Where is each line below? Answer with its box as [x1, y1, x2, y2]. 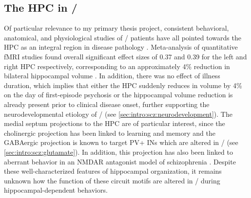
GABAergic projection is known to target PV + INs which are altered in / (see [4, 137, 238, 147]
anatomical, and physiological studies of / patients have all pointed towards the [4, 32, 241, 42]
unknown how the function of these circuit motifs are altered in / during [4, 175, 220, 185]
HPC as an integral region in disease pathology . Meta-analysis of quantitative [4, 42, 238, 52]
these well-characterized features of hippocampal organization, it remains [4, 166, 222, 176]
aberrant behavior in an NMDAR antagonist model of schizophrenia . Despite [4, 156, 236, 166]
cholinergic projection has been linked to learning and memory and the [4, 127, 215, 138]
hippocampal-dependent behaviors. [4, 185, 108, 195]
